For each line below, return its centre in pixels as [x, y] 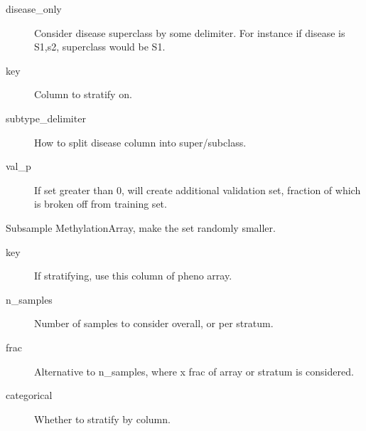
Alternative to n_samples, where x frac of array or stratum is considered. [194, 371]
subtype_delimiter [46, 118]
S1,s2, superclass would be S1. [100, 47]
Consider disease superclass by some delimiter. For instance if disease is [190, 32]
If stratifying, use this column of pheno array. [133, 276]
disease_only [34, 9]
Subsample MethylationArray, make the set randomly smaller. [141, 227]
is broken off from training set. [101, 204]
